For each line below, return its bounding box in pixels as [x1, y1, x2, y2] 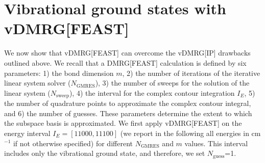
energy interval [4, 127, 51, 138]
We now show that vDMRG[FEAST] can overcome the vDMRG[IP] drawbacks [4, 47, 251, 58]
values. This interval [184, 138, 248, 148]
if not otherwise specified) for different [13, 138, 133, 148]
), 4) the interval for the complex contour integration [69, 87, 235, 98]
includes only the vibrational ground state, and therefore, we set [4, 148, 205, 158]
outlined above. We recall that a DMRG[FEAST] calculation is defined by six [4, 57, 247, 68]
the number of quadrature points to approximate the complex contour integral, [4, 98, 251, 108]
